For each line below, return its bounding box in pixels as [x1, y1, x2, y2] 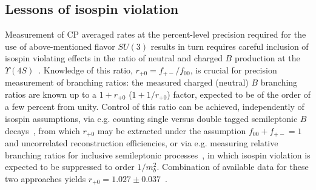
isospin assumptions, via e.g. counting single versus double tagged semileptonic [5, 112, 298, 125]
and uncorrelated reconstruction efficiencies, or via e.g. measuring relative [5, 137, 278, 149]
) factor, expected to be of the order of [167, 88, 311, 101]
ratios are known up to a [5, 88, 97, 101]
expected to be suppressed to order [5, 160, 135, 173]
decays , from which [5, 124, 80, 137]
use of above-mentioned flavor [5, 39, 115, 52]
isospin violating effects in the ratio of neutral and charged [5, 52, 223, 64]
